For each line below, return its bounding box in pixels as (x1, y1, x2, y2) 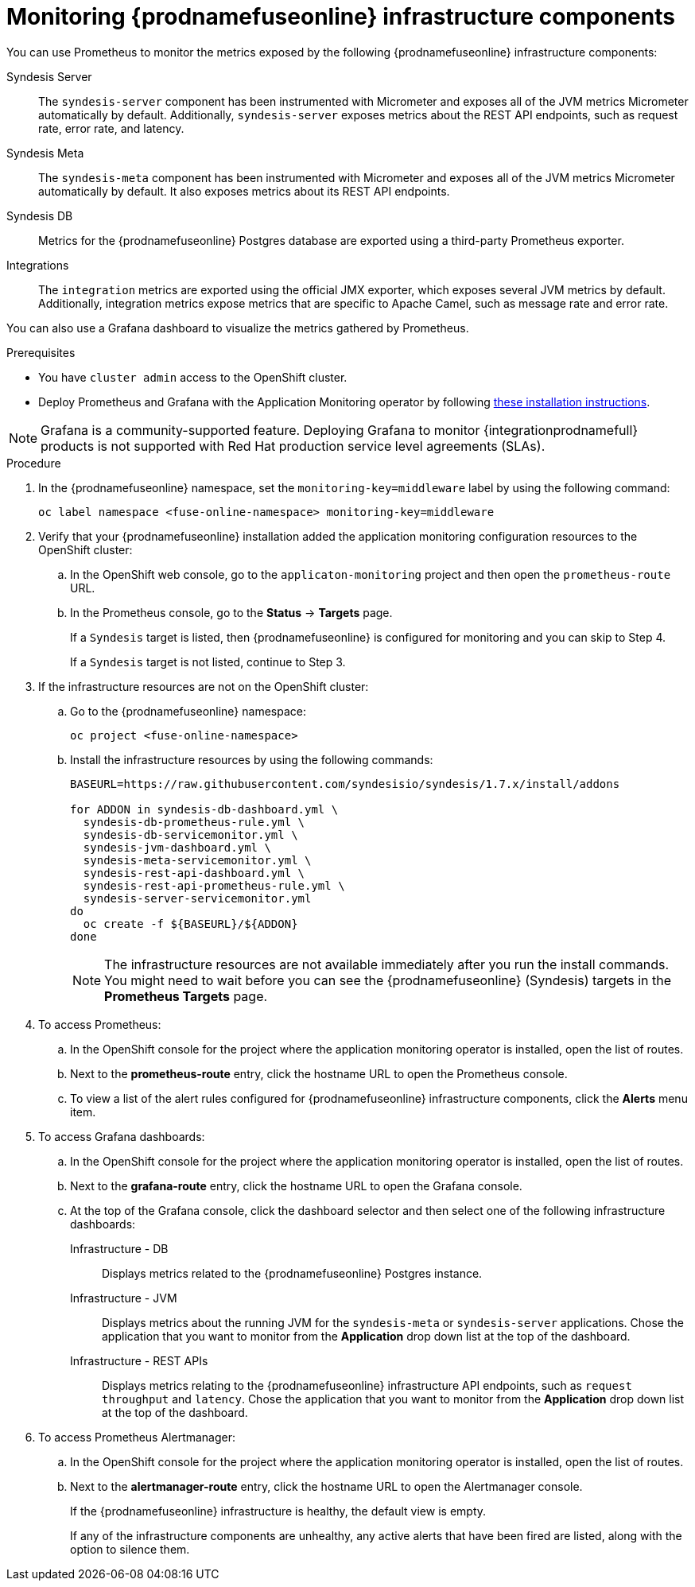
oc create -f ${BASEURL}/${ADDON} (83, 917, 298, 930)
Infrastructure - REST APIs (70, 1353, 208, 1368)
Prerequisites (6, 345, 76, 359)
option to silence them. (70, 1542, 190, 1556)
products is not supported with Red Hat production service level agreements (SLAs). (41, 437, 546, 454)
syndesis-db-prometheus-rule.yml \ (83, 815, 305, 828)
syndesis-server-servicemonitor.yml (83, 891, 312, 905)
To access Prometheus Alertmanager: (38, 1430, 236, 1444)
